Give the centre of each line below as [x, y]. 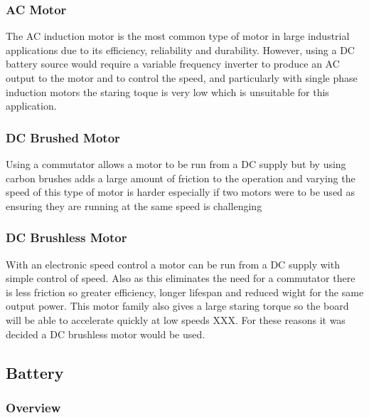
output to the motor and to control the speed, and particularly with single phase [182, 78]
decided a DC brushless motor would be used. [106, 334]
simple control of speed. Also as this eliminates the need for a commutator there [181, 278]
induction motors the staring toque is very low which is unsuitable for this [167, 92]
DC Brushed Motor [63, 137]
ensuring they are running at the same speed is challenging [134, 205]
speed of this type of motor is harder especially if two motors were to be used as [181, 192]
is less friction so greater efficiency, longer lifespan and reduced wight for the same [185, 292]
